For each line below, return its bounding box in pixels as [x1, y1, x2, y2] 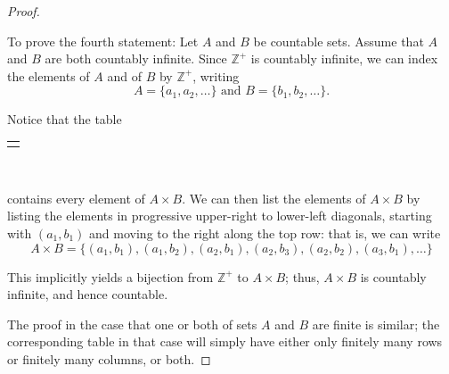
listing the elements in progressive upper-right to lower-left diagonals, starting [7, 206, 432, 225]
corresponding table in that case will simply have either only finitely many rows [7, 332, 443, 351]
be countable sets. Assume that [253, 31, 424, 50]
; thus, [285, 267, 320, 286]
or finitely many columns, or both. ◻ [7, 349, 211, 368]
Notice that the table [7, 110, 122, 129]
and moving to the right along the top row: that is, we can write [89, 224, 441, 242]
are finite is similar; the [312, 314, 440, 333]
